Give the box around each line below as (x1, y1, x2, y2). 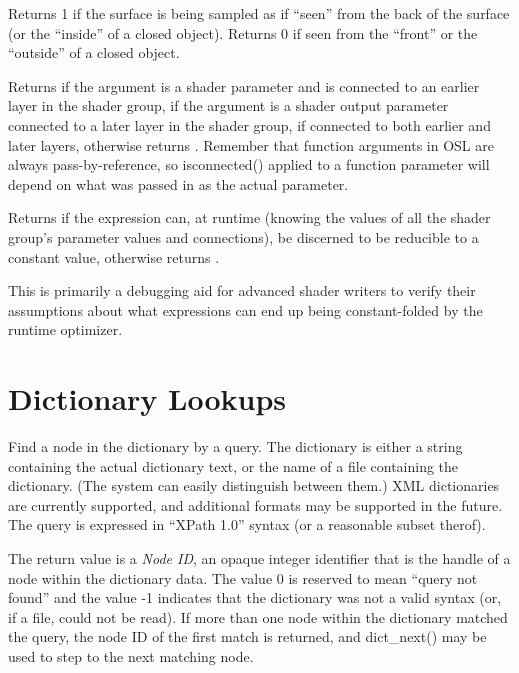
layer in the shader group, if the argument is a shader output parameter (8, 95, 449, 116)
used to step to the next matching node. (8, 645, 254, 666)
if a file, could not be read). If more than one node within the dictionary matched (8, 606, 508, 627)
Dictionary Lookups (8, 378, 286, 419)
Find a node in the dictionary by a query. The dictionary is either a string (8, 436, 463, 457)
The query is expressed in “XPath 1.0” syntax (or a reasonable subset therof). (8, 514, 486, 535)
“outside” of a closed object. (8, 42, 180, 63)
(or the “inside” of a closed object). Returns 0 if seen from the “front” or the (8, 22, 478, 43)
